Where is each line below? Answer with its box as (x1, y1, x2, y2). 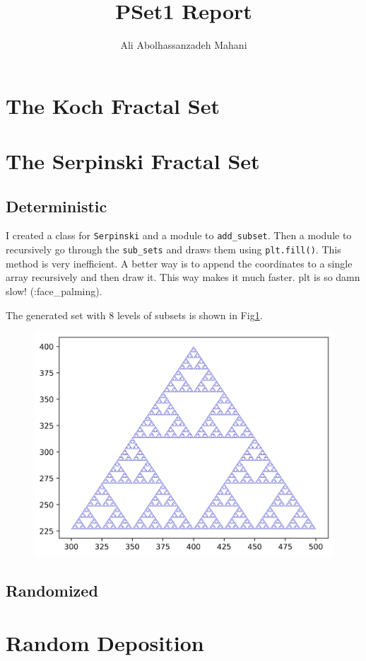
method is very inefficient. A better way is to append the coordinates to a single (6, 255, 353, 270)
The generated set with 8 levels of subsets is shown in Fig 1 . (6, 307, 263, 322)
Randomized (6, 580, 98, 602)
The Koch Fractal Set (6, 91, 220, 120)
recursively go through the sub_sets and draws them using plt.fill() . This (6, 242, 341, 257)
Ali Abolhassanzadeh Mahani (120, 38, 247, 52)
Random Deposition (6, 628, 204, 657)
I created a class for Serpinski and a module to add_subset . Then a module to (6, 228, 352, 243)
